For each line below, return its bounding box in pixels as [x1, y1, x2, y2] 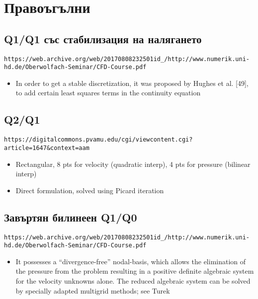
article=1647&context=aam [4, 144, 89, 151]
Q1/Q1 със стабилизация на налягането [4, 31, 202, 46]
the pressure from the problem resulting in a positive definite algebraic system [15, 266, 254, 276]
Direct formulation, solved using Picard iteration [15, 185, 164, 195]
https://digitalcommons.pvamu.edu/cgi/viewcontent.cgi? [4, 136, 193, 144]
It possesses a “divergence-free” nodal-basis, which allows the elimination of [15, 256, 246, 266]
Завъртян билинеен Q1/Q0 [4, 209, 137, 224]
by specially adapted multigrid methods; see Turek [15, 285, 170, 296]
